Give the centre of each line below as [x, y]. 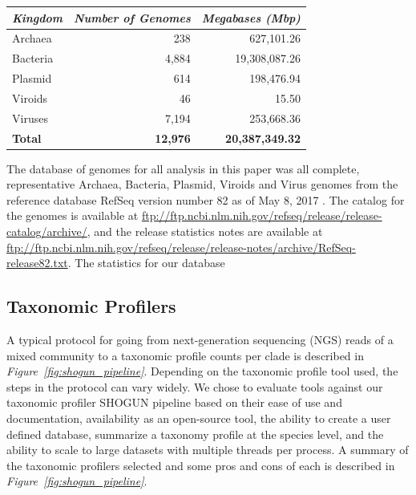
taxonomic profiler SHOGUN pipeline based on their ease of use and [174, 402]
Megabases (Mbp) [251, 17]
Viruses [30, 118]
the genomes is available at [73, 215]
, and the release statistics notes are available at [205, 231]
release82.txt [37, 263]
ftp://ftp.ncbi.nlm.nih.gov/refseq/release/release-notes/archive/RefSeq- [181, 247]
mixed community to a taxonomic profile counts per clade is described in [185, 355]
